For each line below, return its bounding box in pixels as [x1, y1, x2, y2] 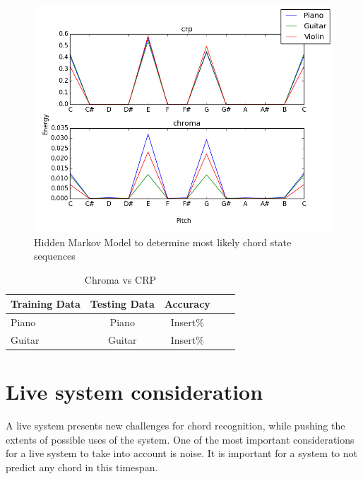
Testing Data [90, 296, 155, 311]
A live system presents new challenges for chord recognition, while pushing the [6, 418, 345, 433]
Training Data [11, 296, 81, 311]
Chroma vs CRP [84, 272, 157, 287]
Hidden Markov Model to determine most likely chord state [34, 234, 292, 249]
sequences [34, 248, 76, 263]
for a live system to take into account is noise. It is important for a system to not [6, 446, 357, 461]
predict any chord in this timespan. [6, 460, 158, 474]
